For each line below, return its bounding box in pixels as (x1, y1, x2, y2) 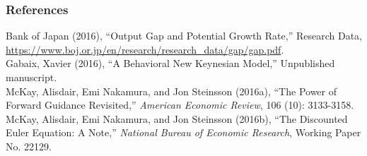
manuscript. (6, 70, 57, 84)
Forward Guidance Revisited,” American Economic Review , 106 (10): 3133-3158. (6, 97, 354, 112)
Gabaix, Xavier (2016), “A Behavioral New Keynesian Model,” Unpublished (6, 56, 335, 71)
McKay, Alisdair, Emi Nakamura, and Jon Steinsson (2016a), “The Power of (6, 83, 337, 98)
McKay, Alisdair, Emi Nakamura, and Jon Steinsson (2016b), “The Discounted (6, 111, 348, 126)
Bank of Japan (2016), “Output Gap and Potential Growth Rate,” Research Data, (6, 28, 362, 43)
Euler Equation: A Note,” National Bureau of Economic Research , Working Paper (6, 125, 361, 140)
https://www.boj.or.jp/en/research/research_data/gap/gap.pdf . (6, 42, 284, 56)
